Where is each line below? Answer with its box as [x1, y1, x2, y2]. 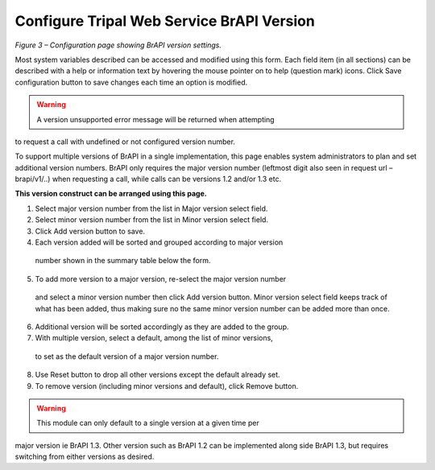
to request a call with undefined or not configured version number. [14, 137, 235, 146]
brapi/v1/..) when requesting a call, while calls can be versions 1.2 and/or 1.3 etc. [14, 174, 282, 184]
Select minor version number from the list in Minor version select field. [35, 215, 269, 225]
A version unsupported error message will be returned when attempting [36, 114, 275, 124]
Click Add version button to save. [35, 226, 145, 236]
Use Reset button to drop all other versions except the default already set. [35, 370, 281, 380]
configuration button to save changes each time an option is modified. [14, 77, 248, 87]
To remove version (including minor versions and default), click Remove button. [35, 381, 299, 390]
